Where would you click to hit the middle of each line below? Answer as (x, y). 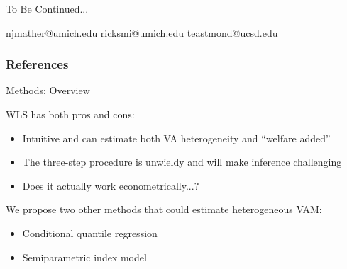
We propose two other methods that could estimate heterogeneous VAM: (164, 209)
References (37, 64)
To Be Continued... (47, 8)
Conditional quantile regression (90, 233)
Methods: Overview (48, 90)
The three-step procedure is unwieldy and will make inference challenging (182, 162)
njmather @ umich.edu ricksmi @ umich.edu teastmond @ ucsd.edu (142, 32)
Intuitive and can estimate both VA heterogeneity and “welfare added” (176, 138)
